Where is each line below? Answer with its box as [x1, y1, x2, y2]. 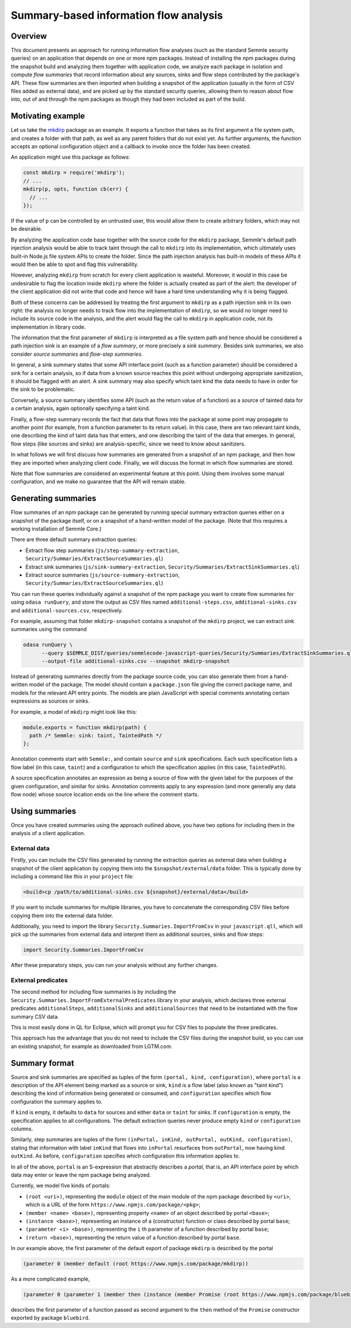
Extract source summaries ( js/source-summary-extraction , [25, 571, 180, 578]
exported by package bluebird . [11, 1315, 90, 1322]
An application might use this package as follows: [11, 154, 130, 161]
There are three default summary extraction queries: [11, 536, 137, 543]
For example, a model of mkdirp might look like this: [11, 708, 137, 715]
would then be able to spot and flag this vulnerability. [11, 261, 139, 268]
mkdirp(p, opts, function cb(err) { [23, 186, 129, 193]
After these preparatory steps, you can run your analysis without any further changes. [11, 962, 218, 969]
